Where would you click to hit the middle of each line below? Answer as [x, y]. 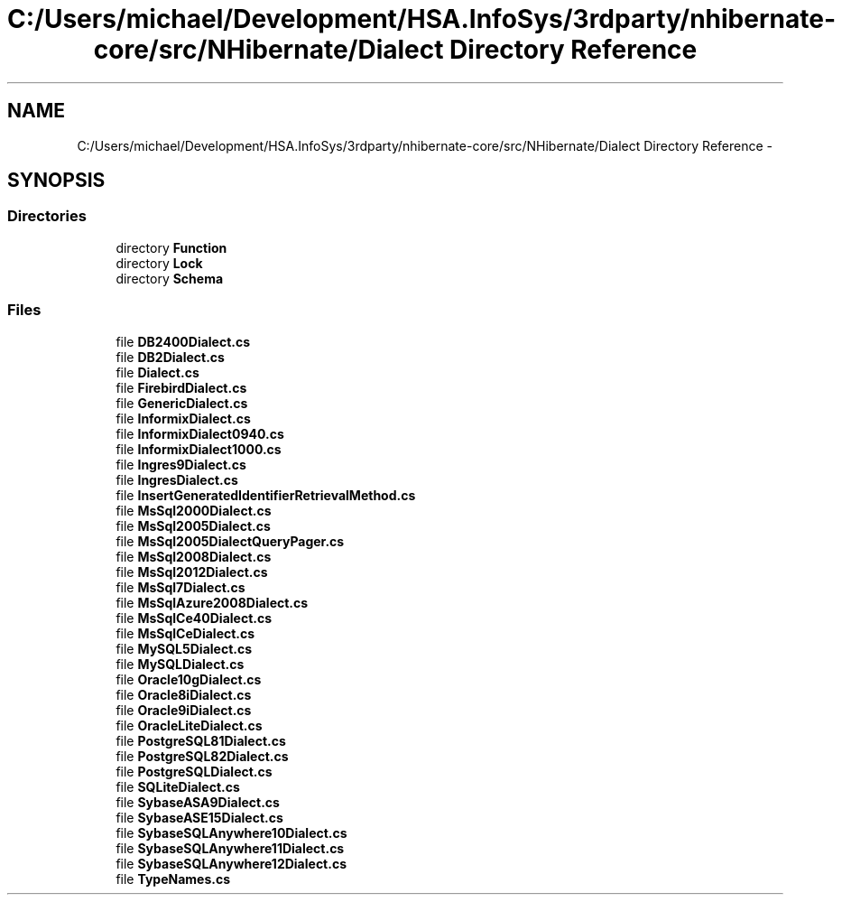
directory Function [171, 247]
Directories [47, 216]
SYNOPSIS [56, 181]
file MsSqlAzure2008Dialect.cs [212, 602]
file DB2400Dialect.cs [183, 341]
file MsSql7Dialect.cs [180, 587]
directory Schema [170, 278]
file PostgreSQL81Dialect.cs [201, 740]
